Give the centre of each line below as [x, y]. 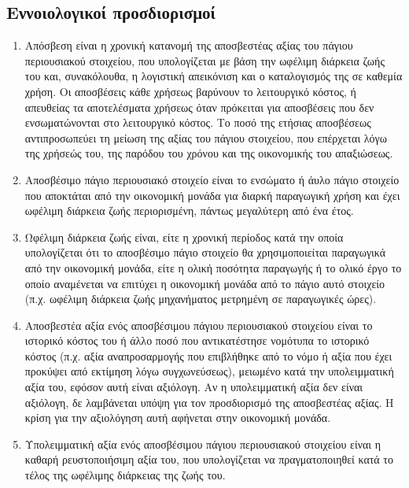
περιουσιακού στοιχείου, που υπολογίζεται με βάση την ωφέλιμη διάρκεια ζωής [204, 60]
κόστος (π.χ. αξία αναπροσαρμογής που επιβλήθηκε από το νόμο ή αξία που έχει [208, 355]
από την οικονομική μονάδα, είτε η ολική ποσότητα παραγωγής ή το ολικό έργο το [213, 267]
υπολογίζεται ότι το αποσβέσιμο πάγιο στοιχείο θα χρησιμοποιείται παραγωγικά [205, 252]
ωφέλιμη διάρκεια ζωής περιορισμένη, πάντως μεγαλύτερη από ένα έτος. [189, 211]
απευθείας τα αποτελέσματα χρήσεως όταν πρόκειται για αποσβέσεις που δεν [199, 107]
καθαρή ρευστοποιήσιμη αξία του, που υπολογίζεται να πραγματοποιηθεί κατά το [209, 459]
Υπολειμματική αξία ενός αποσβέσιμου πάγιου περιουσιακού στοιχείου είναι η [203, 444]
